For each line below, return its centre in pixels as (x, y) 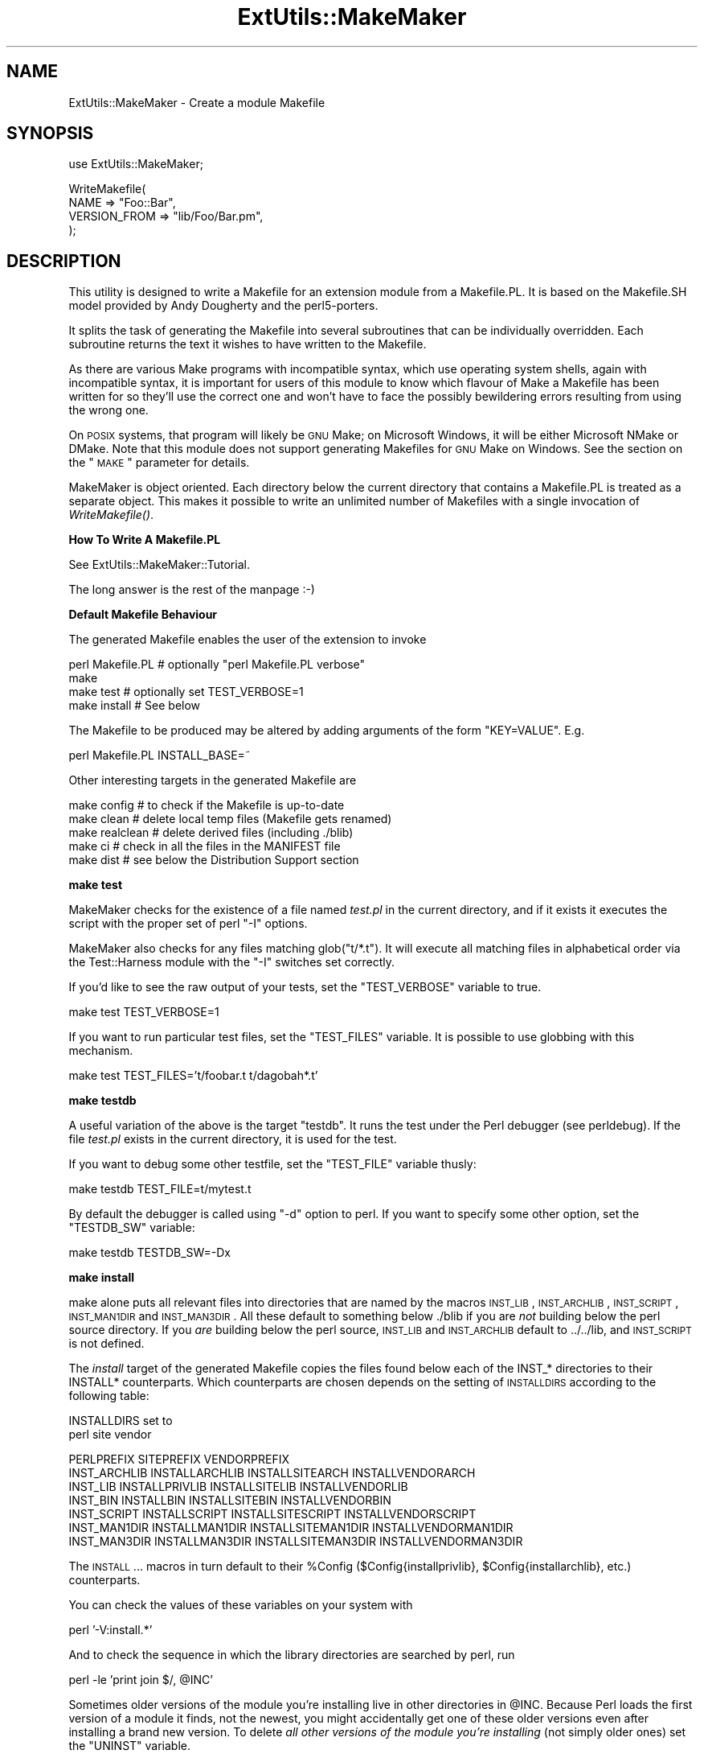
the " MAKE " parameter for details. (159, 463)
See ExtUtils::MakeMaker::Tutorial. (159, 565)
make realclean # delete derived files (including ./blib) (211, 833)
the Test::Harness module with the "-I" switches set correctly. (232, 962)
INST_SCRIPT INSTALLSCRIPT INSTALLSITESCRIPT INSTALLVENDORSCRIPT (272, 1514)
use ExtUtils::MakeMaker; (136, 164)
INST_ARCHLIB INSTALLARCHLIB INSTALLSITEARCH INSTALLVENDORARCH (272, 1473)
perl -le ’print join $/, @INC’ (141, 1680)
